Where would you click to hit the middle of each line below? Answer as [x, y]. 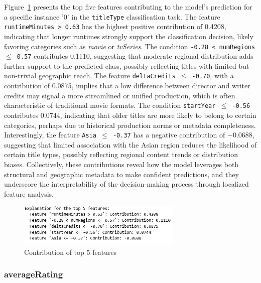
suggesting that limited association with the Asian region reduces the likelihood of [130, 144]
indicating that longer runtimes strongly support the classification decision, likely [129, 36]
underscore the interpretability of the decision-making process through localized [126, 184]
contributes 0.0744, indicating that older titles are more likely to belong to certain [130, 115]
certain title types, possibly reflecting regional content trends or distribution [121, 154]
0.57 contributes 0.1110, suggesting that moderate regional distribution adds [135, 56]
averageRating [34, 274]
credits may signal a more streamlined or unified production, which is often [120, 95]
